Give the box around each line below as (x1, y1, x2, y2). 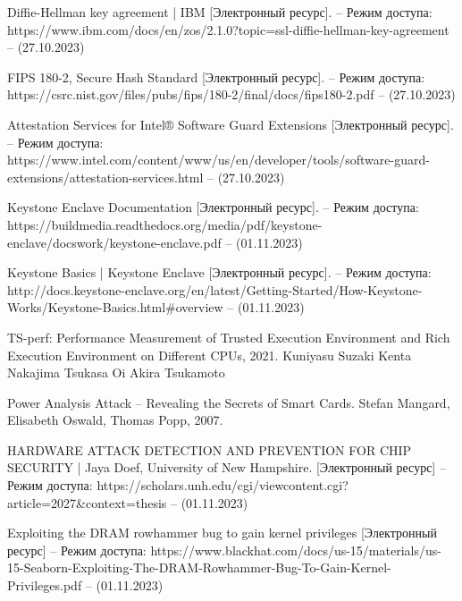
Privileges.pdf (7, 576, 82, 595)
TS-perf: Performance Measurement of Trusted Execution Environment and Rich (7, 327, 450, 346)
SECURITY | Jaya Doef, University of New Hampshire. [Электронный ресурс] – (7, 458, 446, 477)
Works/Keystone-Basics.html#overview (7, 298, 223, 317)
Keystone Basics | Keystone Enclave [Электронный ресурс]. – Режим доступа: (7, 263, 432, 282)
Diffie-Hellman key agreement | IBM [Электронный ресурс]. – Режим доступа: (7, 3, 433, 21)
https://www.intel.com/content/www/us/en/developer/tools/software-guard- (7, 150, 430, 169)
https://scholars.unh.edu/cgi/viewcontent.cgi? (97, 476, 349, 495)
